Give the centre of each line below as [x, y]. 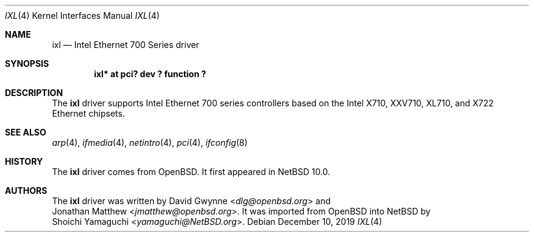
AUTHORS [26, 191]
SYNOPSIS [27, 64]
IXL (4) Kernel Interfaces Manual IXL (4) [82, 15]
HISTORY [24, 161]
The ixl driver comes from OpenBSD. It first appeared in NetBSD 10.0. [191, 172]
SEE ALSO [26, 132]
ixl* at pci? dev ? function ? [150, 74]
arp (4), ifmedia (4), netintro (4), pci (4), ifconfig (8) [150, 143]
